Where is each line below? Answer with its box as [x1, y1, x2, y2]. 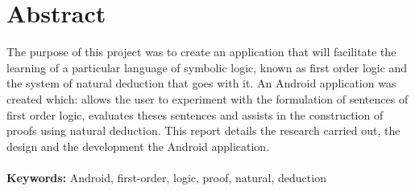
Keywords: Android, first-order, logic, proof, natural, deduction [6, 169, 326, 185]
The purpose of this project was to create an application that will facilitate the [6, 43, 396, 60]
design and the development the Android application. [6, 137, 270, 154]
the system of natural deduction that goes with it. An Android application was [6, 75, 396, 91]
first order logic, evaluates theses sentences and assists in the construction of [6, 106, 384, 123]
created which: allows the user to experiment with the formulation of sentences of [6, 90, 409, 107]
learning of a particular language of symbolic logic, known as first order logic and [6, 59, 408, 75]
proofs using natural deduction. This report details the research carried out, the [6, 122, 400, 139]
